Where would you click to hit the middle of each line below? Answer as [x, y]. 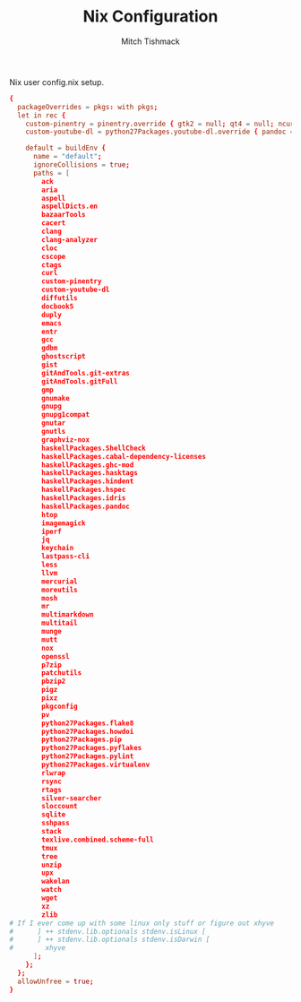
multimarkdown [68, 615]
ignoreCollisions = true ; [81, 165]
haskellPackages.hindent [88, 481]
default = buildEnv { [65, 148]
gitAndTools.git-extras [86, 373]
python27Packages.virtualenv [96, 765]
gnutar [54, 423]
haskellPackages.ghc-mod [88, 465]
